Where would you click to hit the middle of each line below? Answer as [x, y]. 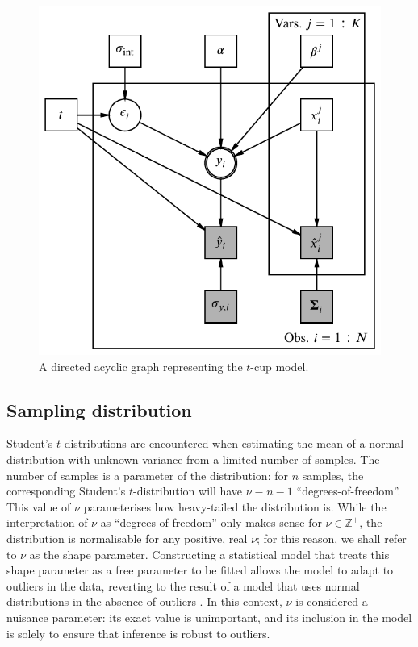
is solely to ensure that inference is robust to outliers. [138, 633]
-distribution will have [188, 491]
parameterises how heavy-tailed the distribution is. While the [235, 506]
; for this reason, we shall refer [331, 538]
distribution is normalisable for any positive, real [127, 538]
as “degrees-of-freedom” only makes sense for [211, 522]
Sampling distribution [99, 409]
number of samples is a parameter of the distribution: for [147, 475]
